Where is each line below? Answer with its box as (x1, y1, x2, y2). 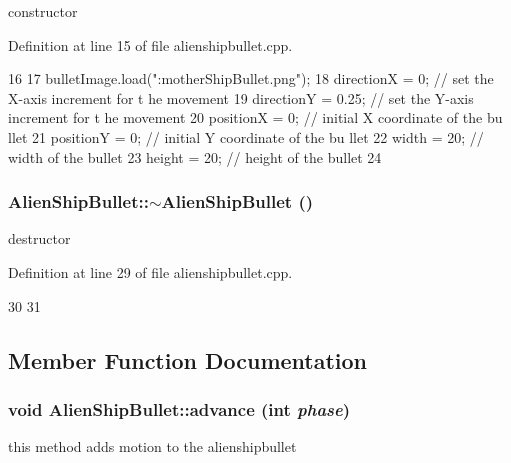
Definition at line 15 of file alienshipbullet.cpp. (8, 34, 293, 55)
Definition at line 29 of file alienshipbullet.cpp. (8, 261, 293, 282)
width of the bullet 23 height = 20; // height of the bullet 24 (8, 146, 382, 167)
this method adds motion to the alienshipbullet (8, 436, 297, 457)
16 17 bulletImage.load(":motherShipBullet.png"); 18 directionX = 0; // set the (8, 68, 494, 89)
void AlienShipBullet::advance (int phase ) (8, 396, 351, 421)
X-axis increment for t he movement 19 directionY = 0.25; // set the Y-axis (8, 87, 474, 108)
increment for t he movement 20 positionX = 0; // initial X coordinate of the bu (8, 107, 503, 128)
